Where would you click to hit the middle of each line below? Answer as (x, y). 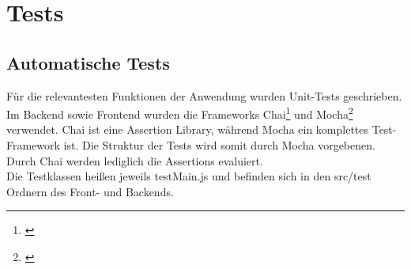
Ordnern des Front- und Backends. (90, 191)
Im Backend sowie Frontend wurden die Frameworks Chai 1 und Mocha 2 (180, 113)
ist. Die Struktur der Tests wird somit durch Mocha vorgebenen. (219, 145)
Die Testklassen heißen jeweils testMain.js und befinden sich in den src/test (189, 176)
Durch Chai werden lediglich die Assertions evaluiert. (135, 160)
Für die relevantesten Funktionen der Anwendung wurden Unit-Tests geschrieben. (204, 95)
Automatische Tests (88, 62)
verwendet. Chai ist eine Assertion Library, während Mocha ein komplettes (188, 129)
